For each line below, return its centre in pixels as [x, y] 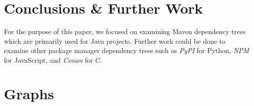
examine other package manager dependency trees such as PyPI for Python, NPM [127, 50]
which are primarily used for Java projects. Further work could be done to [115, 41]
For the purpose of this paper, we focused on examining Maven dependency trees [125, 31]
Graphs [29, 93]
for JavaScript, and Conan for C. [53, 60]
